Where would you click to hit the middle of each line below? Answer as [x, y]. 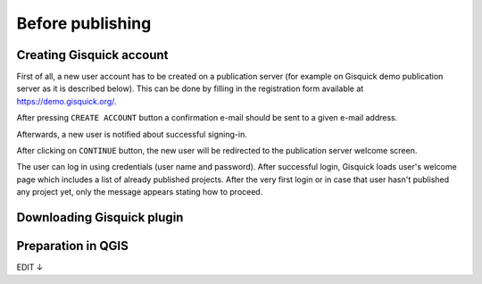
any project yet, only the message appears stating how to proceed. [140, 192]
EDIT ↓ [30, 267]
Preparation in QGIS [73, 246]
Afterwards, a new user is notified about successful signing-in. [132, 134]
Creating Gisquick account [92, 55]
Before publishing [84, 23]
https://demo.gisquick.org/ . [66, 101]
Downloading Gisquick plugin [100, 217]
